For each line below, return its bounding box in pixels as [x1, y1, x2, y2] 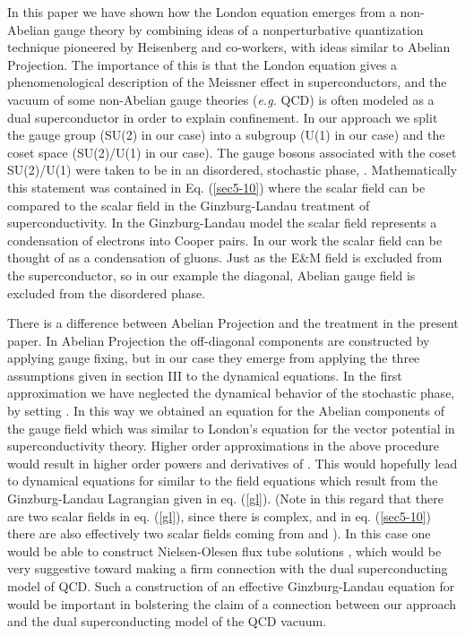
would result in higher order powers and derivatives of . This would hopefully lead [7, 453, 458, 472]
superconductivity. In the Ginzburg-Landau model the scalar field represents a [7, 213, 437, 232]
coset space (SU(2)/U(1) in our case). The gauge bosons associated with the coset [7, 142, 457, 161]
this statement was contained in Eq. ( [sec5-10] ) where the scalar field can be [7, 177, 426, 196]
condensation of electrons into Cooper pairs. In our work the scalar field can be [7, 230, 443, 249]
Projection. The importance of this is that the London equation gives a [7, 55, 398, 73]
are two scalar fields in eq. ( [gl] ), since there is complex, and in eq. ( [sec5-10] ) [7, 506, 431, 525]
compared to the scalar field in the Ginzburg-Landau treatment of [7, 195, 370, 214]
